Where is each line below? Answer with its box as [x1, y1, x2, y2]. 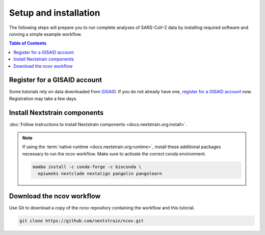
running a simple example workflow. [9, 31, 82, 37]
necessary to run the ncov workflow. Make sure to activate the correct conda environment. [22, 151, 206, 157]
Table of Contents [9, 40, 47, 46]
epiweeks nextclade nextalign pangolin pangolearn [37, 171, 162, 177]
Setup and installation [9, 7, 101, 18]
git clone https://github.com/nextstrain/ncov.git [19, 218, 144, 223]
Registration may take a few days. [9, 96, 78, 102]
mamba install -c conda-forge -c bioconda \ [32, 164, 142, 169]
